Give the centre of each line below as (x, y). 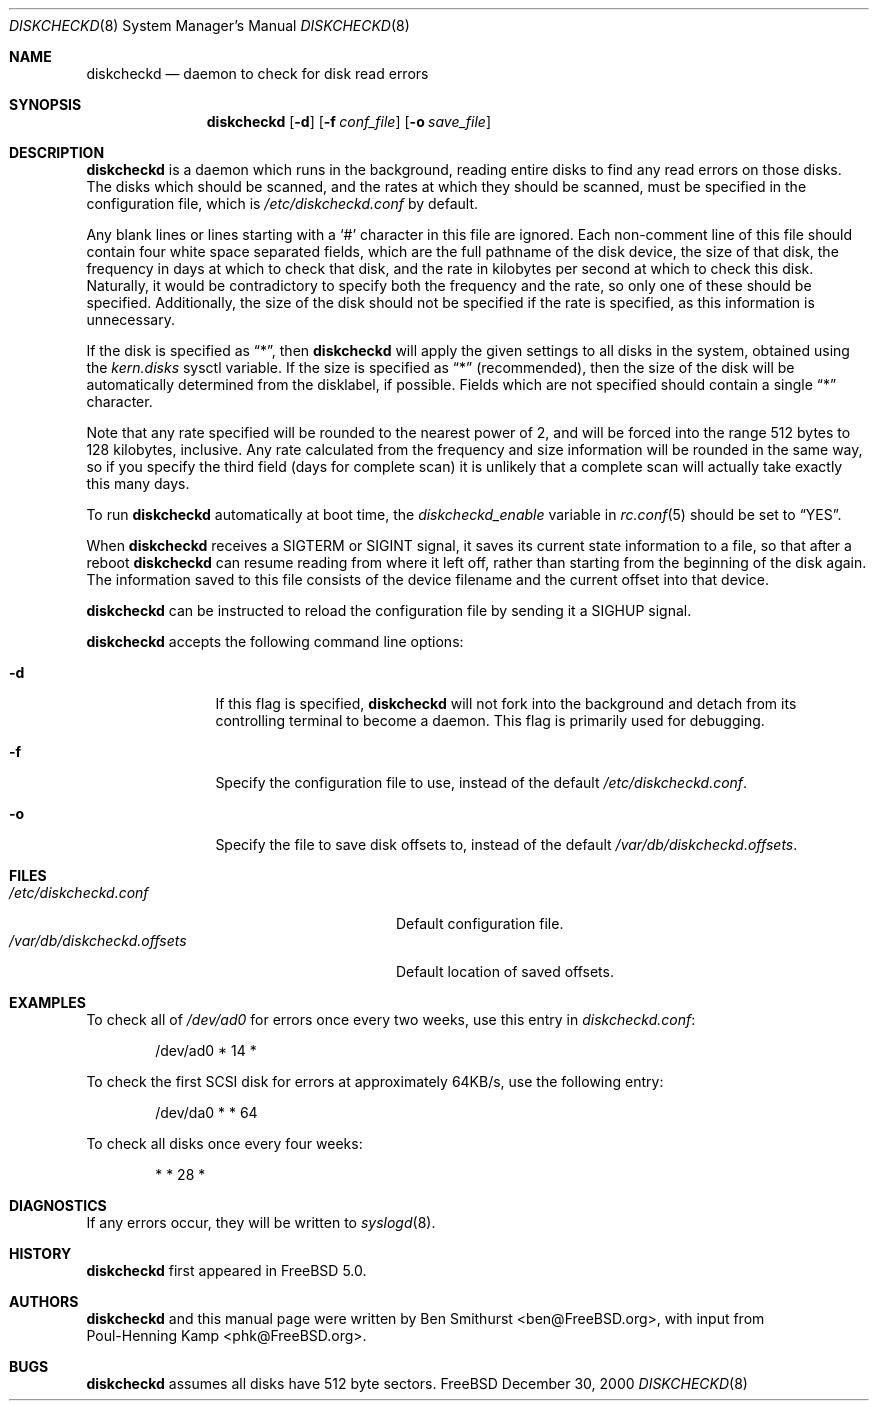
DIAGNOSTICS (58, 1205)
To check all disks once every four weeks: (224, 1143)
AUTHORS (44, 1301)
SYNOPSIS (45, 104)
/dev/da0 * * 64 (206, 1112)
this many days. (138, 483)
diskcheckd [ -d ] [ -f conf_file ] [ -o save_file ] (349, 121)
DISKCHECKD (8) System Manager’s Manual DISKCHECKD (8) (209, 25)
